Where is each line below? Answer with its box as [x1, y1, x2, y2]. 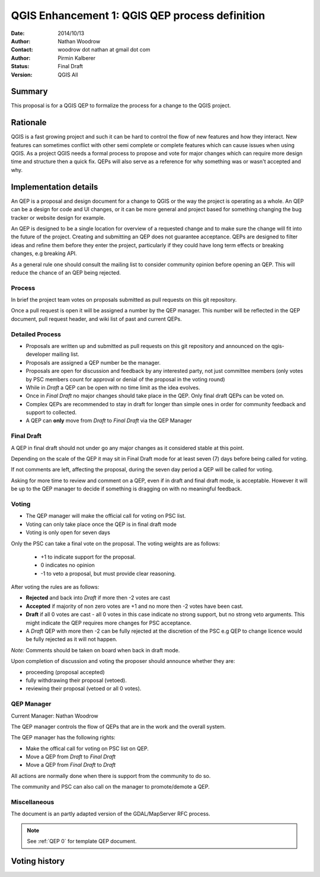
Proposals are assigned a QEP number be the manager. [25, 359, 161, 366]
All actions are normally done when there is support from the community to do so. [11, 772, 211, 779]
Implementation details [11, 181, 98, 192]
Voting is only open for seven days [25, 529, 111, 536]
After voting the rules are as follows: [11, 583, 100, 591]
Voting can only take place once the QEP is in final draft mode [25, 521, 177, 528]
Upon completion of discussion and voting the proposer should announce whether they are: [11, 658, 235, 665]
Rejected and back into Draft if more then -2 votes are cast [25, 594, 170, 601]
